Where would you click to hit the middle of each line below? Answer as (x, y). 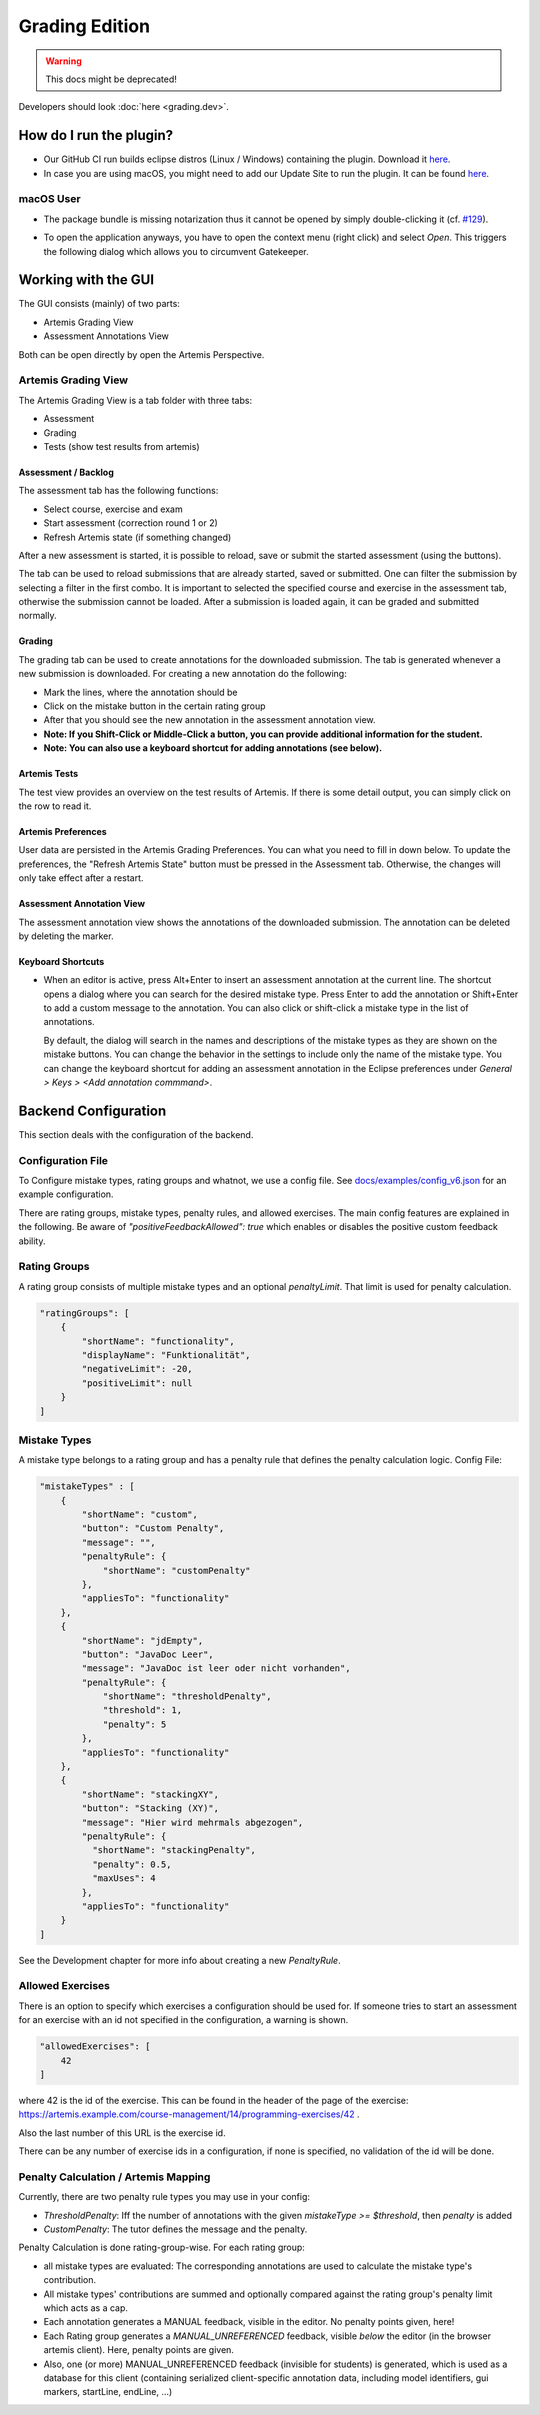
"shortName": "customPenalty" (176, 1570)
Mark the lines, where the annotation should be (141, 692)
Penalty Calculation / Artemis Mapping (114, 2177)
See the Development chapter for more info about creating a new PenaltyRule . (179, 1960)
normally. (37, 616)
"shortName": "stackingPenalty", (174, 1850)
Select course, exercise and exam (113, 509)
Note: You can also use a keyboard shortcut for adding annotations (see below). (213, 748)
